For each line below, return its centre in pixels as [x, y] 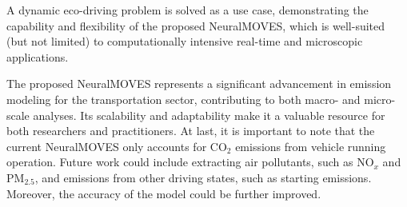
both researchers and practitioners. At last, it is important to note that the [191, 131]
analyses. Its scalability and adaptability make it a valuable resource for [209, 115]
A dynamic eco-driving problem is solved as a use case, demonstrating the [188, 10]
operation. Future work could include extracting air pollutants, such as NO [190, 162]
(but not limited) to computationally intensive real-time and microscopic [185, 41]
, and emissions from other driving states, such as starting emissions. [203, 177]
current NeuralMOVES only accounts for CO [117, 146]
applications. [38, 56]
